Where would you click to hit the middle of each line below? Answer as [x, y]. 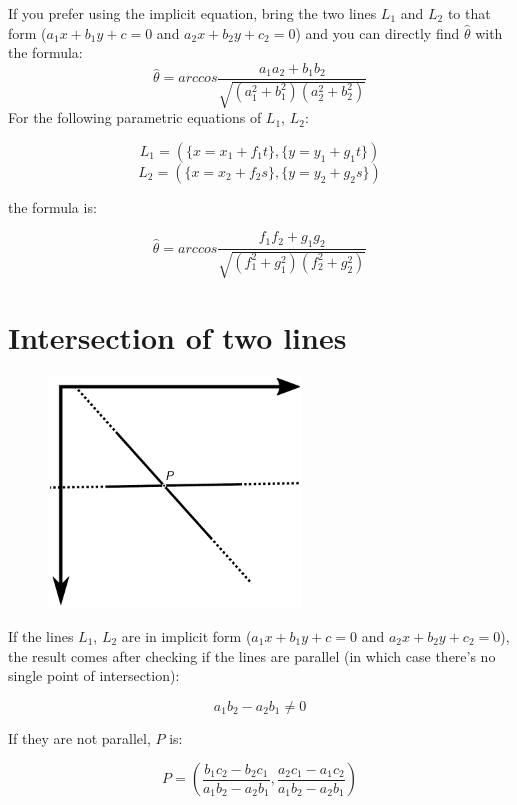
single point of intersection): [94, 675]
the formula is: [52, 206]
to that [469, 13]
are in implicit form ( [186, 635]
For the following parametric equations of [135, 117]
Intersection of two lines [177, 336]
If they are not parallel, [79, 737]
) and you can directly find [377, 32]
